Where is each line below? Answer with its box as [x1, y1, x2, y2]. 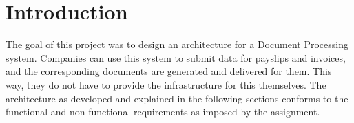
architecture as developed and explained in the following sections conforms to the [6, 91, 348, 105]
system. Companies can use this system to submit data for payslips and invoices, [6, 50, 346, 65]
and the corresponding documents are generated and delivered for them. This [6, 64, 332, 78]
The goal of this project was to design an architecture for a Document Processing [6, 37, 348, 52]
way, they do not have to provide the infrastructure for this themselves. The [6, 77, 326, 91]
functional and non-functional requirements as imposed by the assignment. [6, 104, 320, 119]
